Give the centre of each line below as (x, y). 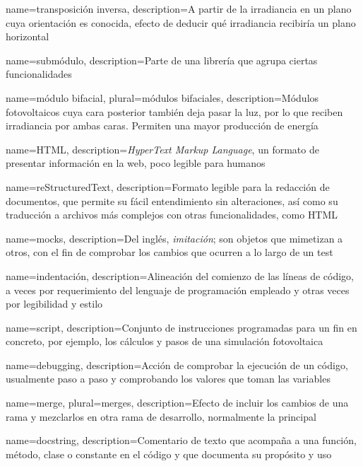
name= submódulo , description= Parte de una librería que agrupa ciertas (162, 60)
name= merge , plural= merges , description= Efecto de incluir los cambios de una (177, 403)
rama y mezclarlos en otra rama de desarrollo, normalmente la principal (161, 416)
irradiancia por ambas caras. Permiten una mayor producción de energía (162, 126)
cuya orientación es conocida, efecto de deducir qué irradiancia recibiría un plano (181, 22)
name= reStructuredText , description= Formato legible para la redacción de (168, 186)
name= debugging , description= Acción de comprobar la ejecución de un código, (177, 365)
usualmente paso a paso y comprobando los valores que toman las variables (168, 379)
